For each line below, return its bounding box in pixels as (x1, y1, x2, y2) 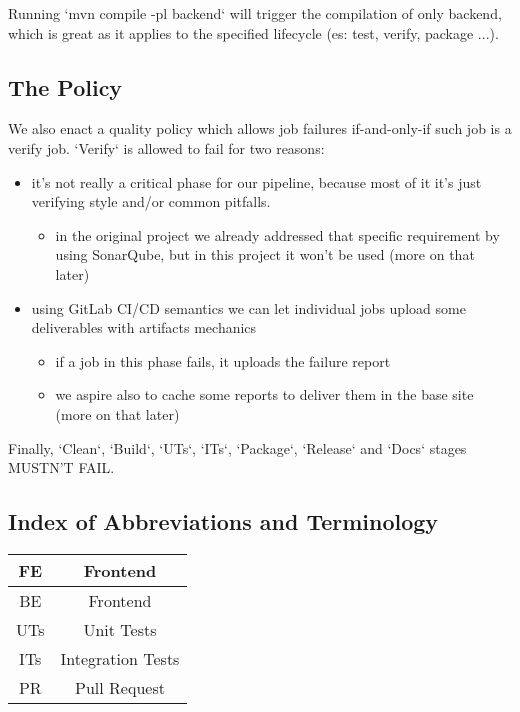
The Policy (8, 71, 123, 102)
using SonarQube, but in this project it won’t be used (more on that (55, 244, 475, 265)
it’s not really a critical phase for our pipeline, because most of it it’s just (31, 171, 482, 192)
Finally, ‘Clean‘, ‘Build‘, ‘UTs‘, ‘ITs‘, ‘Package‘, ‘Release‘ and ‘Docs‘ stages (8, 437, 467, 458)
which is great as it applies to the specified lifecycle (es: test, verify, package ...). (8, 22, 499, 43)
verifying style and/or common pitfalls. (31, 191, 271, 212)
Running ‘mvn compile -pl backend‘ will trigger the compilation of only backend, (8, 3, 502, 23)
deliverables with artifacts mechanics (31, 317, 257, 338)
